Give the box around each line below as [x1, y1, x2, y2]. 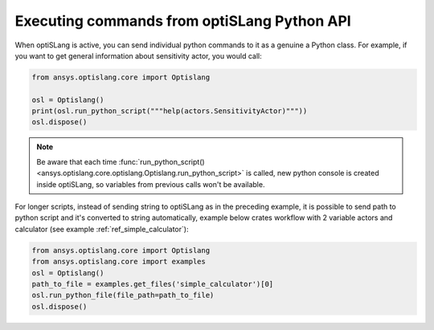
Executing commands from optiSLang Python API [14, 12, 351, 30]
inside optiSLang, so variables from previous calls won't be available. [36, 179, 265, 189]
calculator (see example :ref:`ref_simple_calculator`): [14, 224, 189, 234]
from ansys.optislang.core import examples [31, 257, 207, 267]
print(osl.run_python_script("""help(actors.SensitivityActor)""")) [31, 107, 308, 116]
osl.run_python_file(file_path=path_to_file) [31, 291, 215, 300]
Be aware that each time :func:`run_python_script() [36, 157, 205, 166]
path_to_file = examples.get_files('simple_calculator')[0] [31, 279, 274, 288]
